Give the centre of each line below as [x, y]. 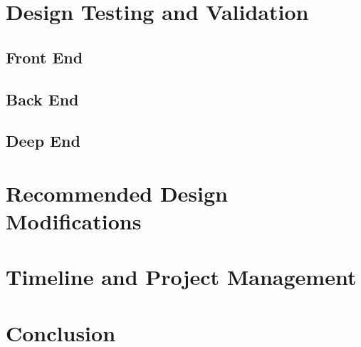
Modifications [74, 221]
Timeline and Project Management [181, 277]
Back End [42, 99]
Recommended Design [117, 193]
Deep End [43, 141]
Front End [45, 57]
